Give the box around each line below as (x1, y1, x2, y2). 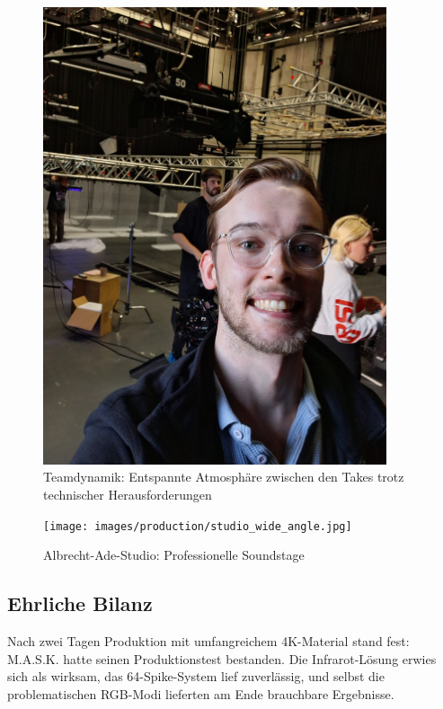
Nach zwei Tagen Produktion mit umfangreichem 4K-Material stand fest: (7, 632, 410, 651)
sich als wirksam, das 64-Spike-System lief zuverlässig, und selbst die (7, 667, 385, 686)
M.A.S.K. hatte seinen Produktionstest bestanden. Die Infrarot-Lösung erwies (7, 649, 437, 668)
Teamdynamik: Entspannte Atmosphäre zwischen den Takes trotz (43, 467, 404, 486)
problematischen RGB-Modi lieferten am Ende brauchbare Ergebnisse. (7, 684, 394, 703)
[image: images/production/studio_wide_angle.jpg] (43, 519, 352, 533)
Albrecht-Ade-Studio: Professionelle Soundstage (43, 545, 305, 564)
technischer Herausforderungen (43, 484, 212, 503)
